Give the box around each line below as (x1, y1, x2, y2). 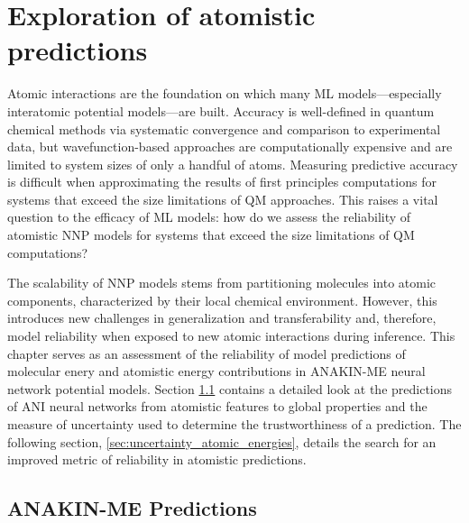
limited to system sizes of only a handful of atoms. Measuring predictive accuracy (7, 154, 458, 173)
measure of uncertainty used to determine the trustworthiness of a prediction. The (7, 415, 462, 433)
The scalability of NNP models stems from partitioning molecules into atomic (7, 273, 437, 292)
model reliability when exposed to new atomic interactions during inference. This (7, 326, 455, 345)
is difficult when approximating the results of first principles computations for (7, 172, 437, 191)
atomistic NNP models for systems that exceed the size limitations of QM (7, 225, 415, 244)
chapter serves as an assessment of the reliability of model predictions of (7, 344, 406, 362)
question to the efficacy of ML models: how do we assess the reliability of (7, 207, 411, 226)
